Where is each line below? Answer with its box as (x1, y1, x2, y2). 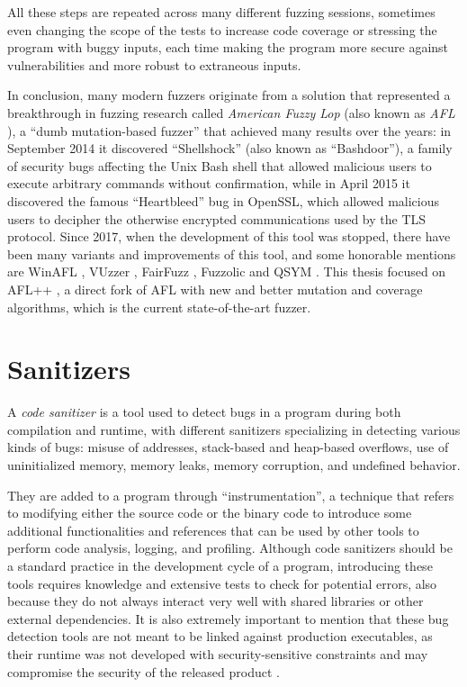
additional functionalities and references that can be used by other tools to (7, 520, 419, 539)
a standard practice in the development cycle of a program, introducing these (7, 556, 433, 574)
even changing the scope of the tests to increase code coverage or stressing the (7, 20, 437, 39)
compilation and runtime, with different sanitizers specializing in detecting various (7, 420, 461, 438)
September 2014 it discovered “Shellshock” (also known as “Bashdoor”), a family (7, 139, 453, 158)
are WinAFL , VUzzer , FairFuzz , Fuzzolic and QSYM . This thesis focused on (7, 262, 446, 281)
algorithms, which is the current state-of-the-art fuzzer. (7, 297, 311, 316)
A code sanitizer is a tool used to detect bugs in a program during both (7, 402, 401, 421)
